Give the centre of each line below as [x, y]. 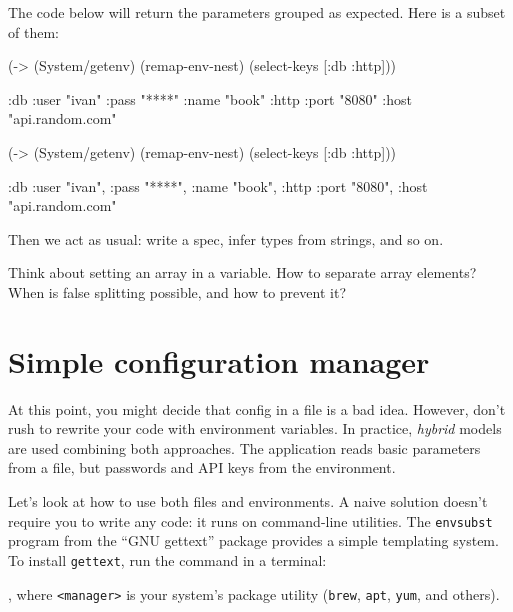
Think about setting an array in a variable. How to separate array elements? [242, 272]
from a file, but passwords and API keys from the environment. [202, 467]
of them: [33, 31]
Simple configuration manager [219, 360]
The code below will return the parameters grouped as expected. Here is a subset [257, 12]
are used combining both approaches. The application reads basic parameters [244, 447]
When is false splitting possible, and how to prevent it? [177, 291]
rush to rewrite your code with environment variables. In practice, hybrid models [255, 428]
